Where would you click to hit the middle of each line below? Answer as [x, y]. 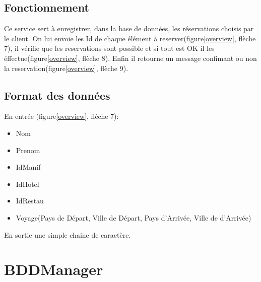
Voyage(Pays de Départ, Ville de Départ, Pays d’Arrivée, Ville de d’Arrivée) [134, 217]
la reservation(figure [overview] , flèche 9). [66, 68]
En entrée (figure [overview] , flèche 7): [61, 116]
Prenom [28, 150]
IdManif [28, 167]
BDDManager [54, 269]
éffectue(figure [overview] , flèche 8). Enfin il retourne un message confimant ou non [130, 58]
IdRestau [30, 201]
